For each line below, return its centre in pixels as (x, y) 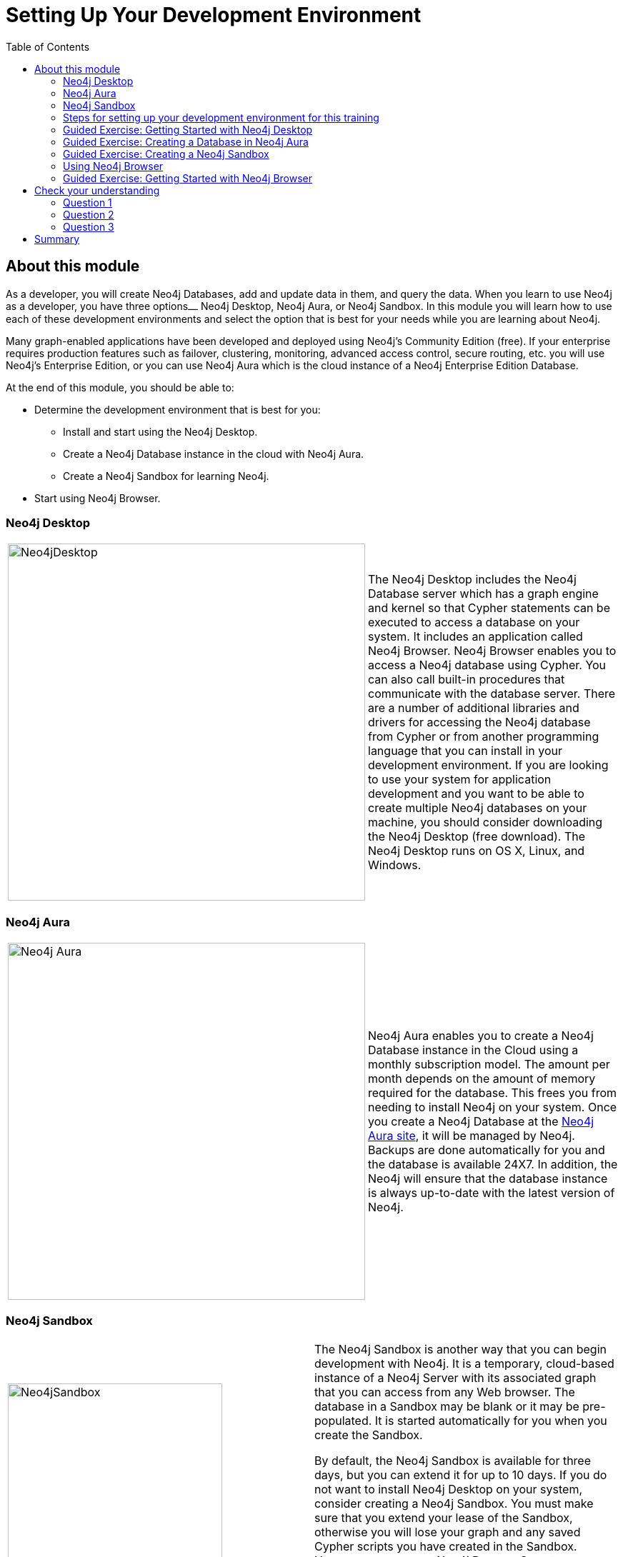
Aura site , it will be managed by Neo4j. (472, 1136)
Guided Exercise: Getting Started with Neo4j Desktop (188, 129)
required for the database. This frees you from (493, 1093)
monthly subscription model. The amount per (489, 1065)
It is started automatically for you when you (491, 1420)
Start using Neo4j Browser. (98, 498)
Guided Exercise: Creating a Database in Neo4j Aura (186, 141)
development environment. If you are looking (488, 765)
